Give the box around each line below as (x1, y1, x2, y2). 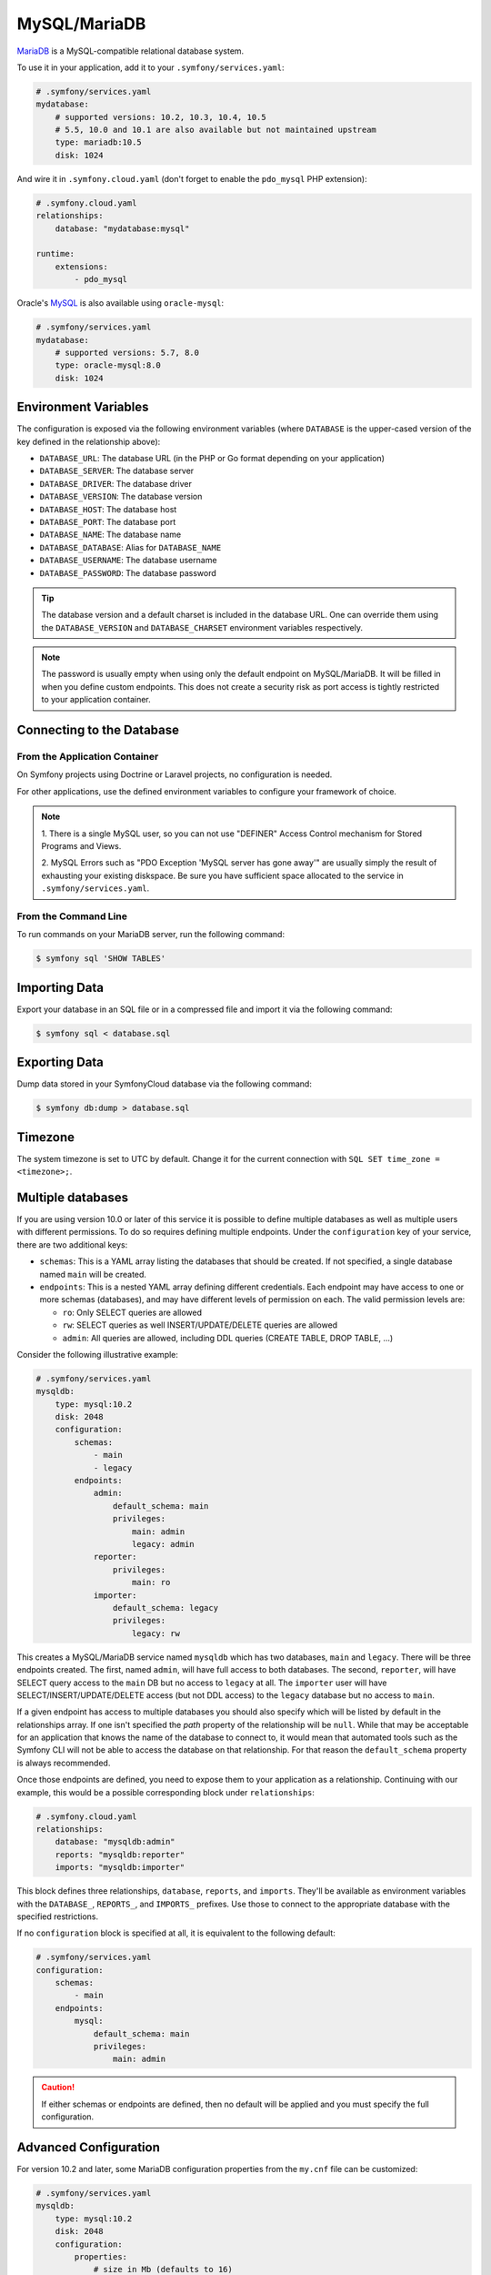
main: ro (132, 1577, 171, 1588)
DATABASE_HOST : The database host (39, 503, 177, 514)
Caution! (41, 2082, 75, 2093)
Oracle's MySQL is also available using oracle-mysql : (16, 298, 225, 308)
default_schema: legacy (112, 1603, 218, 1613)
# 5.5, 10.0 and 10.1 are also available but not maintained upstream (55, 125, 377, 136)
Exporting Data (16, 1055, 105, 1070)
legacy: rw (132, 1628, 181, 1638)
